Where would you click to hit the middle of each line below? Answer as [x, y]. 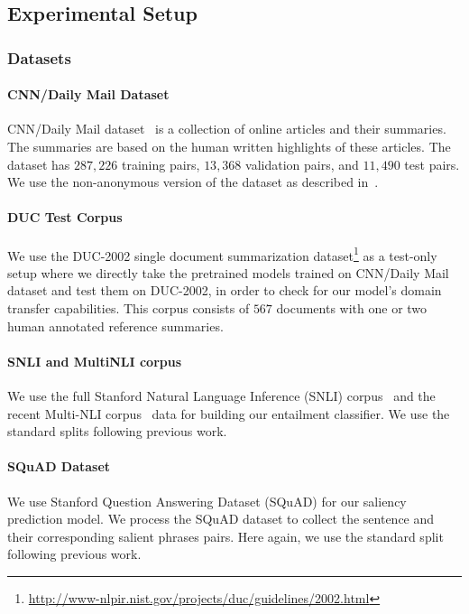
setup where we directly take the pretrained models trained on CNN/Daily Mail [228, 272]
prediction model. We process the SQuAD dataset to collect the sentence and [221, 519]
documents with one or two [352, 308]
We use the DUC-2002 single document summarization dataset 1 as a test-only [222, 254]
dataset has [39, 164]
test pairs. [432, 164]
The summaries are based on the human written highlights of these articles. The [229, 147]
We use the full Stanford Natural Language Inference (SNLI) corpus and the [221, 396]
